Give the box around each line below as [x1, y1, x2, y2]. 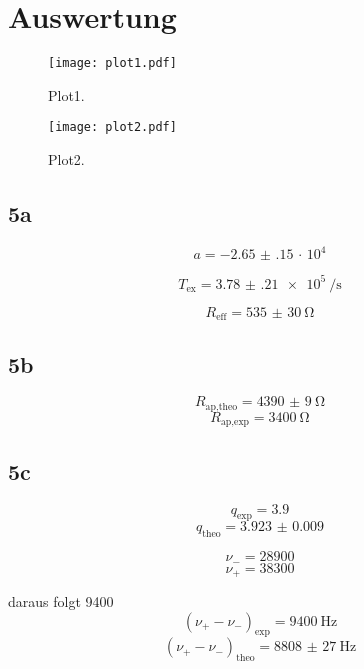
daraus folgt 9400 [8, 591, 114, 612]
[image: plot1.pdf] [48, 56, 177, 71]
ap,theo [205, 401, 238, 412]
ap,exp [220, 417, 250, 428]
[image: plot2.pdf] [48, 120, 177, 135]
